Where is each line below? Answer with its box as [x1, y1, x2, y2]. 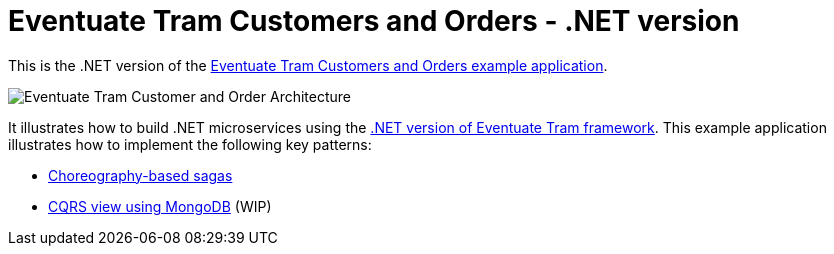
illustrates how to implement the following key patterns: [8, 135, 372, 153]
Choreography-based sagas [48, 166, 233, 184]
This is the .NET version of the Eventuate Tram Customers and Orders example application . [8, 56, 608, 74]
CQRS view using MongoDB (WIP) [48, 197, 272, 215]
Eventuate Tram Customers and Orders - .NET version [8, 4, 740, 38]
